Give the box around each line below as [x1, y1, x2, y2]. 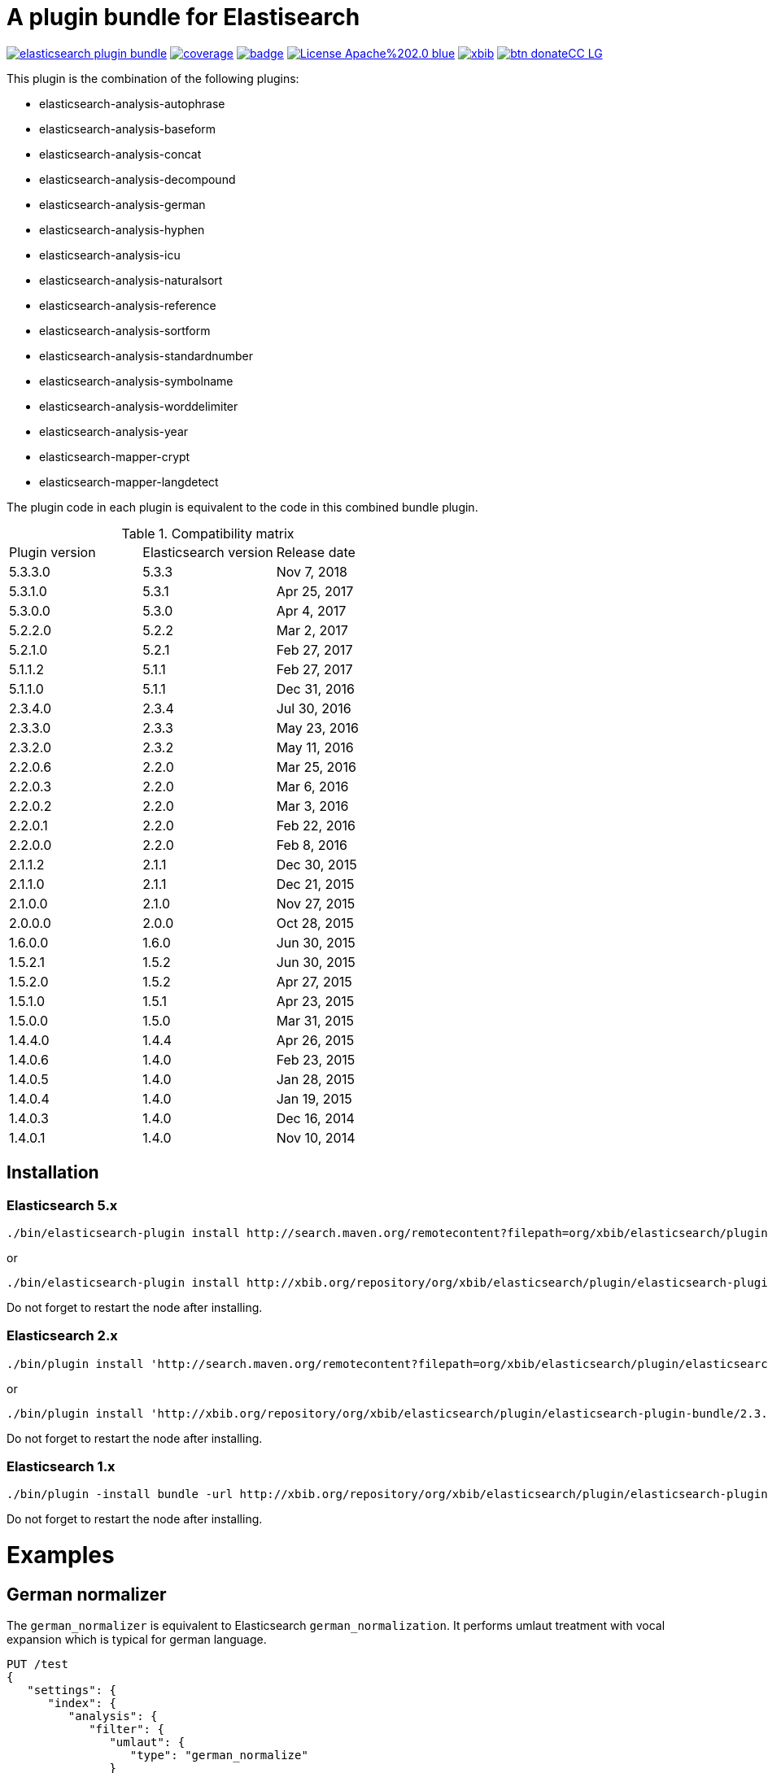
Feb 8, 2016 [276, 836, 348, 853]
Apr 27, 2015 [276, 973, 352, 990]
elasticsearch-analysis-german [39, 197, 206, 211]
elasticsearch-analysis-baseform [39, 121, 216, 136]
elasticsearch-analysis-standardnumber [39, 348, 254, 363]
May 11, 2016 [276, 738, 354, 756]
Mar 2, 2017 [276, 621, 348, 638]
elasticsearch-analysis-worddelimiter [39, 399, 238, 413]
